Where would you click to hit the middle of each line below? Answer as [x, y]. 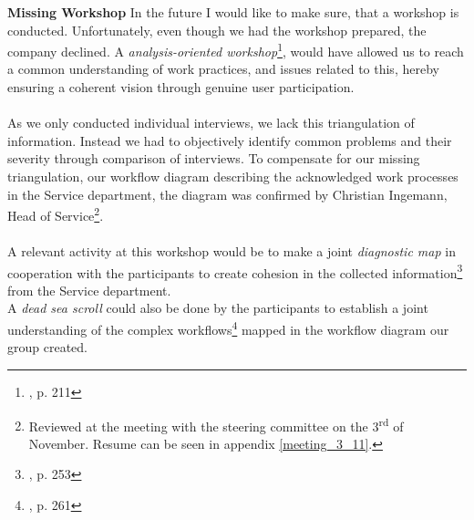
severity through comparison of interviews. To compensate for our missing [214, 158]
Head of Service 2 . [56, 214]
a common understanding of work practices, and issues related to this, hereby [223, 69]
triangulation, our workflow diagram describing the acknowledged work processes [233, 176]
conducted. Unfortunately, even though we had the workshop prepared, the [217, 30]
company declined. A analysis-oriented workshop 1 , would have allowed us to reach [236, 50]
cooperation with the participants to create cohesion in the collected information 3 [235, 271]
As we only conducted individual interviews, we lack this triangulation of [211, 123]
